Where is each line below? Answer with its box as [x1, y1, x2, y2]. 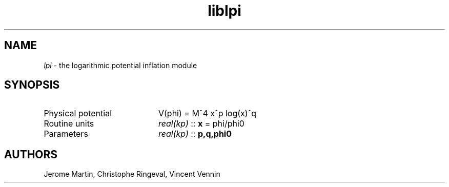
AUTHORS [4, 148, 58, 161]
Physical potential [44, 108, 112, 119]
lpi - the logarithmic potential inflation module [44, 60, 197, 70]
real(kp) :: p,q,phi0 [158, 129, 232, 139]
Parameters [44, 129, 88, 139]
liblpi [208, 2, 241, 19]
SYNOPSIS [4, 78, 60, 92]
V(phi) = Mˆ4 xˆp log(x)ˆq [158, 108, 257, 119]
